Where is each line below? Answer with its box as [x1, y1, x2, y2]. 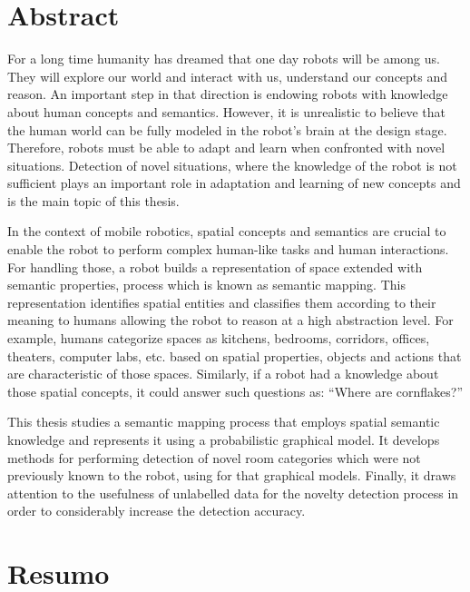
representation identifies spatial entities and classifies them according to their [7, 292, 436, 311]
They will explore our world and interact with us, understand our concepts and [7, 66, 448, 85]
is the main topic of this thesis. [7, 191, 180, 210]
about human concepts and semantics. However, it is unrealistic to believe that [7, 102, 446, 121]
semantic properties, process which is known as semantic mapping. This [7, 275, 406, 294]
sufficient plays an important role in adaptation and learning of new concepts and [7, 173, 461, 192]
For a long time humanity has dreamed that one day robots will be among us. [7, 49, 440, 68]
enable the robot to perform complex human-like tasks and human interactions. [7, 240, 449, 259]
